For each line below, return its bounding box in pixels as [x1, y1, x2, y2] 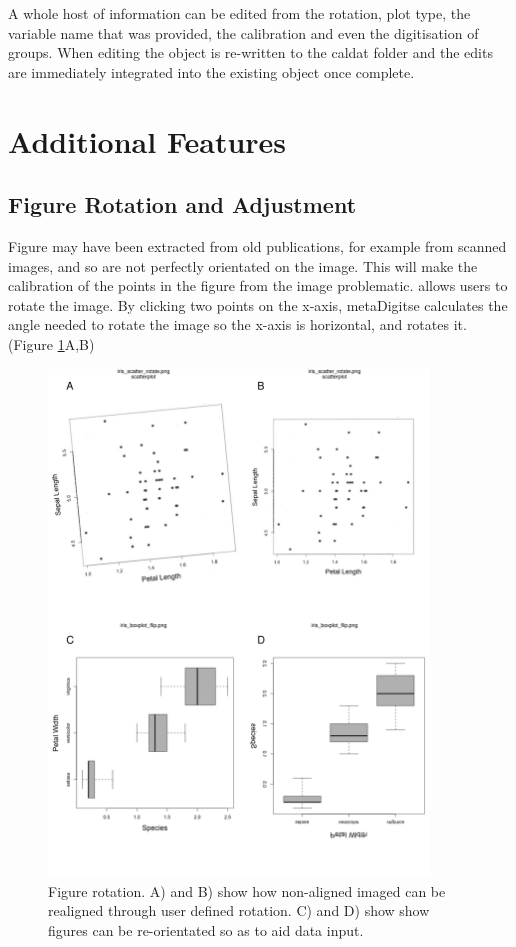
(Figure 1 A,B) [8, 333, 95, 354]
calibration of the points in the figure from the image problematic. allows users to [8, 275, 508, 296]
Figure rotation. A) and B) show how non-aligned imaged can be [48, 880, 446, 901]
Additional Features [8, 120, 287, 161]
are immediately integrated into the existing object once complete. [8, 61, 415, 82]
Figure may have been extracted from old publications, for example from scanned [8, 235, 507, 256]
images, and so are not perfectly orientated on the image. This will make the [8, 255, 478, 276]
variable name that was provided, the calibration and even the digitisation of [8, 22, 479, 43]
